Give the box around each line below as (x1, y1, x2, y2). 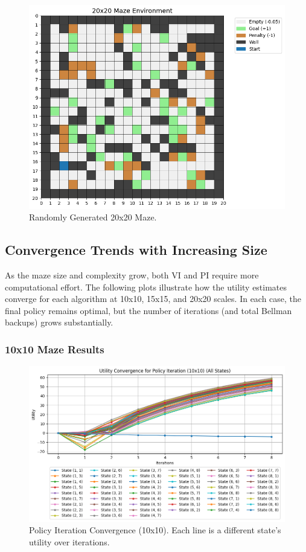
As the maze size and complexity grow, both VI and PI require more (5, 269, 259, 281)
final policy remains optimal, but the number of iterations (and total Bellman (5, 304, 292, 316)
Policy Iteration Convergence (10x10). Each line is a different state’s (29, 524, 281, 536)
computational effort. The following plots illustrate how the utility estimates (5, 280, 287, 293)
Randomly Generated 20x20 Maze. (29, 211, 157, 223)
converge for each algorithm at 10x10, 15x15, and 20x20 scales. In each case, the (5, 292, 302, 305)
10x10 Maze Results (5, 341, 104, 356)
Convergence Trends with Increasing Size (5, 240, 267, 259)
